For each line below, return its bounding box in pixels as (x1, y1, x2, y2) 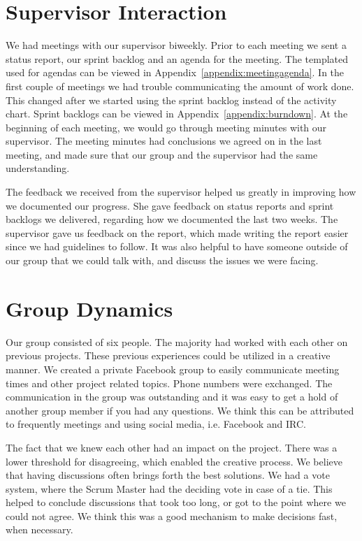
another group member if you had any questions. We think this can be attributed (6, 403, 354, 417)
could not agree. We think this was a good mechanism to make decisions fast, (6, 508, 338, 523)
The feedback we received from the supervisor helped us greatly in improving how (6, 185, 356, 199)
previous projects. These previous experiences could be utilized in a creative (6, 348, 331, 363)
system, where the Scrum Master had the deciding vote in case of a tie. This (6, 481, 333, 496)
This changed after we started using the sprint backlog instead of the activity (6, 92, 337, 107)
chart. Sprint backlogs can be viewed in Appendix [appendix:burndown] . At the (6, 106, 348, 121)
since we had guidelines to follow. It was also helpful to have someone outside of (6, 239, 348, 254)
